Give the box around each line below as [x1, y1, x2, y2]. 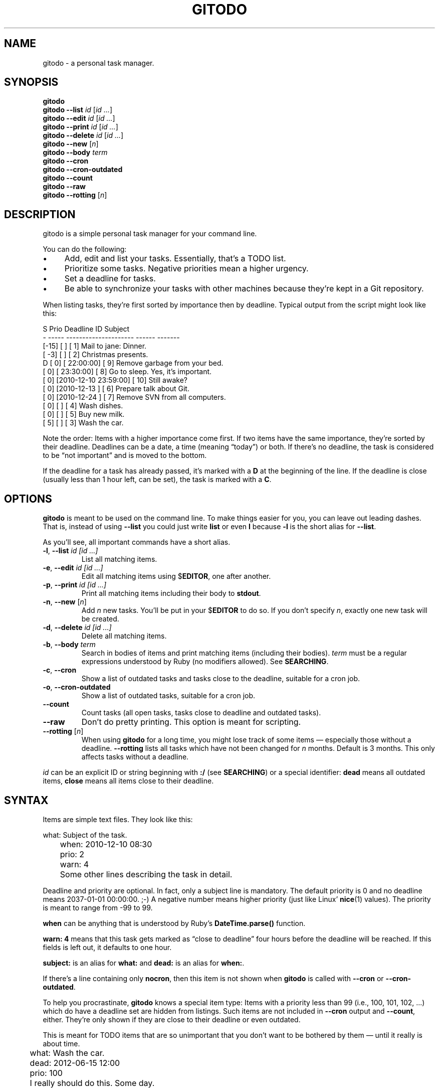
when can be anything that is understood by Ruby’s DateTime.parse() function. [43, 918, 306, 927]
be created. [81, 614, 119, 623]
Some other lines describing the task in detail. [60, 869, 233, 879]
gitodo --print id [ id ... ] [43, 122, 118, 131]
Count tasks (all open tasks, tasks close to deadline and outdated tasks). [81, 708, 321, 717]
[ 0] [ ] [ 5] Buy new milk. [43, 410, 125, 419]
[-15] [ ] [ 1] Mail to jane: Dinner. [43, 342, 147, 351]
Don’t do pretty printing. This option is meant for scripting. [81, 717, 301, 727]
